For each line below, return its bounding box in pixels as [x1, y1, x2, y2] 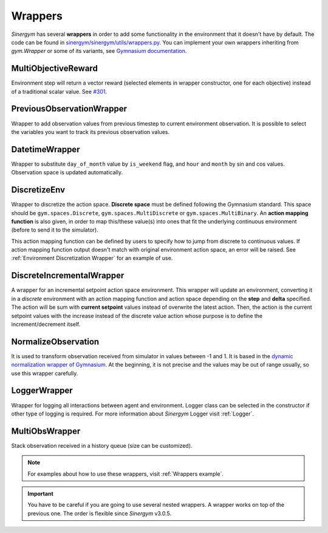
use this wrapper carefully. [11, 369, 78, 377]
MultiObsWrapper [11, 426, 81, 436]
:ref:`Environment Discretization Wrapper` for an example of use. [11, 255, 173, 262]
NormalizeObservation [11, 336, 100, 347]
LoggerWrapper [11, 386, 73, 396]
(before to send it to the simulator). [11, 226, 98, 234]
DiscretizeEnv [11, 185, 66, 195]
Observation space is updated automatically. [11, 169, 123, 176]
